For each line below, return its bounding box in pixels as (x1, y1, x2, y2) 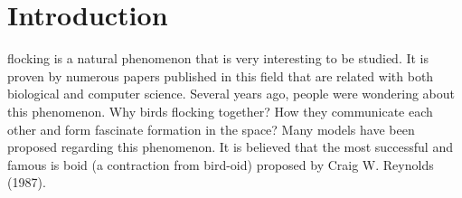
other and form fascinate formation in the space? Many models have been (7, 119, 415, 138)
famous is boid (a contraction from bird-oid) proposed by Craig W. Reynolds (7, 155, 434, 174)
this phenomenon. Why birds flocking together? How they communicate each (7, 101, 433, 120)
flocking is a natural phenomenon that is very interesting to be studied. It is (7, 49, 429, 68)
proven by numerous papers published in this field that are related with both (7, 66, 434, 85)
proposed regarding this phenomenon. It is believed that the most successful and (7, 137, 453, 156)
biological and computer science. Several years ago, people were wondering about (7, 84, 455, 103)
